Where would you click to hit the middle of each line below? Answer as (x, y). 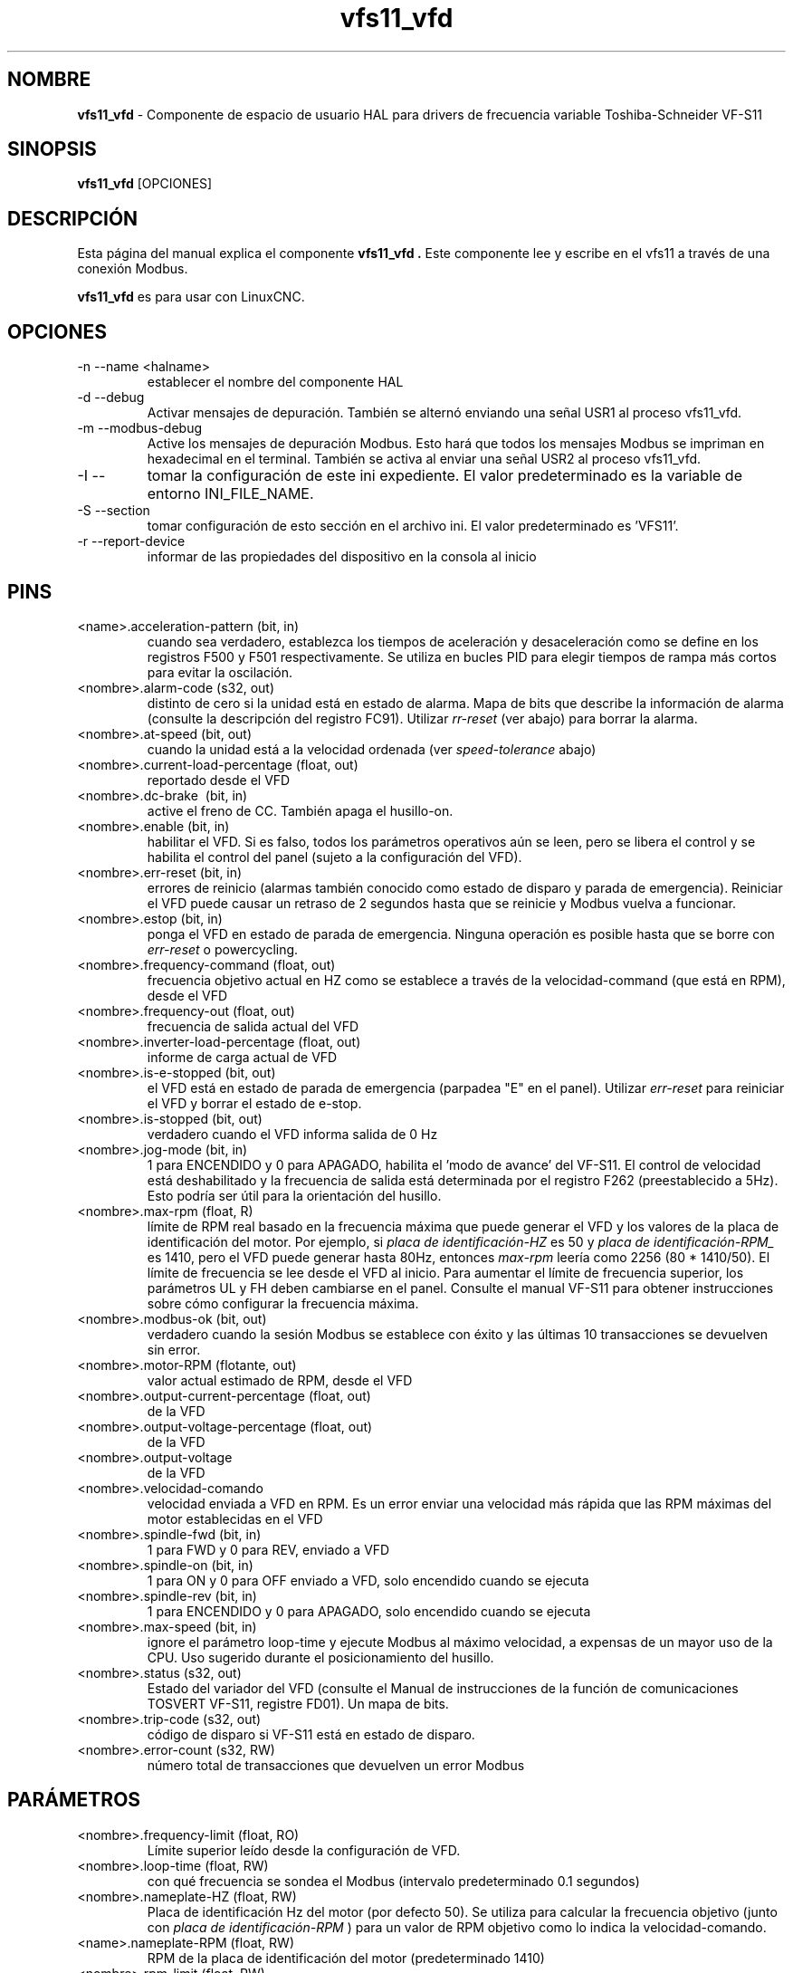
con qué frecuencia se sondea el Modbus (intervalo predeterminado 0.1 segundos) (393, 1881)
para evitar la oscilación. (220, 672)
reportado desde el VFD (219, 780)
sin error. (174, 1349)
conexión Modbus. (133, 269)
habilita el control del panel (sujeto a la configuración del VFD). (334, 857)
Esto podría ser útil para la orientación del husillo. (294, 1195)
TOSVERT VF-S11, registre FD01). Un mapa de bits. (298, 1703)
